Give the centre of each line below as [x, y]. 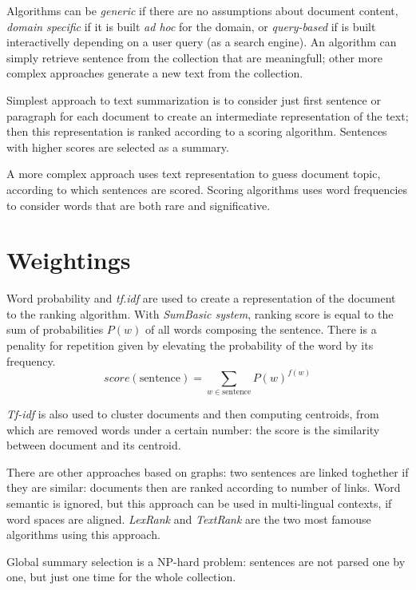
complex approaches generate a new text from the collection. [155, 73]
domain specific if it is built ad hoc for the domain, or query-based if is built [191, 26]
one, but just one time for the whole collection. [121, 577]
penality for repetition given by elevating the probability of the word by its [190, 345]
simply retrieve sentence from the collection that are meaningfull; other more [194, 57]
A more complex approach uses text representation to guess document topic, [194, 174]
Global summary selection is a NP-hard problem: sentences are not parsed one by [206, 561]
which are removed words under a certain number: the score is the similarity [193, 429]
